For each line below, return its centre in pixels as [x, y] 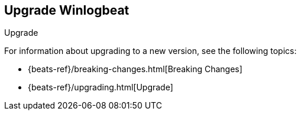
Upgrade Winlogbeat [67, 10]
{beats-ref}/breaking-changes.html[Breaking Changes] [135, 69]
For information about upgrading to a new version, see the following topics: [150, 51]
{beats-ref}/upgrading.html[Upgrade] [101, 87]
